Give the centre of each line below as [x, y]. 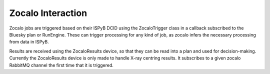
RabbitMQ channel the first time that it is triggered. [61, 65]
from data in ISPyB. [29, 42]
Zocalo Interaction [48, 13]
